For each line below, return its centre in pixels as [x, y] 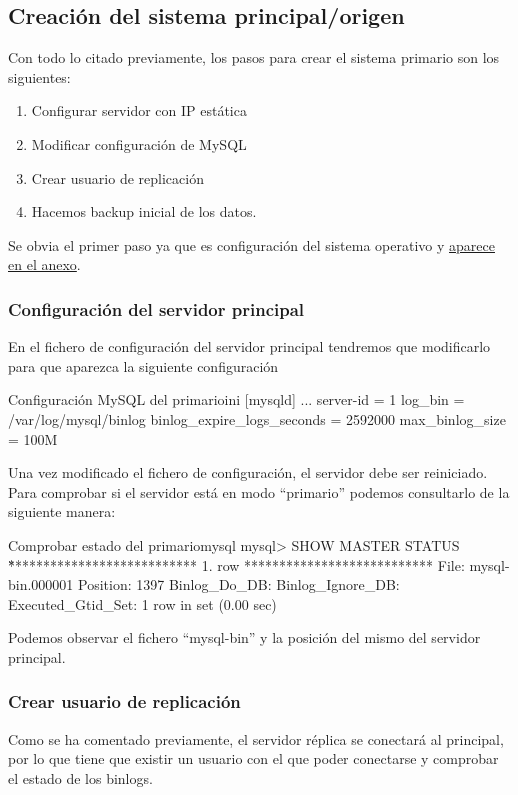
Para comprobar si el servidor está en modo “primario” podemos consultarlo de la [259, 491]
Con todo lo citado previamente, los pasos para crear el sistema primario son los [254, 57]
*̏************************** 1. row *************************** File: [236, 564]
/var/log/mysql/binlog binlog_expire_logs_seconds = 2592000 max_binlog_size [257, 418]
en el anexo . [44, 264]
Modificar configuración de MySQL [139, 143]
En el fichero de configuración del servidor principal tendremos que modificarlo [249, 346]
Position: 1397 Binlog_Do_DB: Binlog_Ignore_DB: [239, 584]
